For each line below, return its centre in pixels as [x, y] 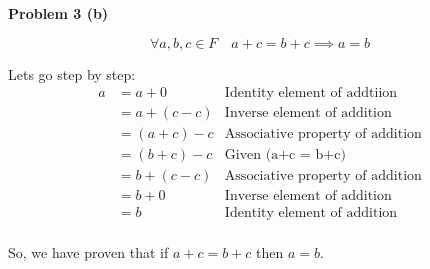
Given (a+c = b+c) [285, 155]
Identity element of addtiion [311, 93]
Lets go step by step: [72, 73]
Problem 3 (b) [58, 13]
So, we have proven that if [88, 252]
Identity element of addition [311, 213]
